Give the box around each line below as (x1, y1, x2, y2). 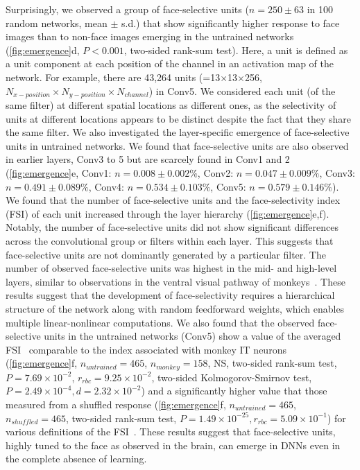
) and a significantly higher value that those (141, 383, 327, 398)
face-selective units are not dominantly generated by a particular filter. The (6, 247, 326, 261)
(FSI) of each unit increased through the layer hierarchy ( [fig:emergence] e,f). (6, 206, 329, 220)
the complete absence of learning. (6, 451, 147, 466)
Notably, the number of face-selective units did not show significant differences (6, 220, 338, 234)
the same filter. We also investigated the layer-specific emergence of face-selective (6, 125, 350, 139)
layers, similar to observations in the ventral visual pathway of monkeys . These (6, 274, 345, 288)
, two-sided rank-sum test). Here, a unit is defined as (123, 42, 348, 57)
